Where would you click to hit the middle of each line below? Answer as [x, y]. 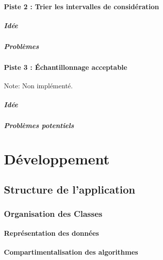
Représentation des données [51, 233]
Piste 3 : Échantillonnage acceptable [66, 67]
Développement [57, 158]
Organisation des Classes [53, 213]
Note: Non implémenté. [38, 85]
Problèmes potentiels [39, 125]
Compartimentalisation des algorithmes [71, 252]
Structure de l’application [70, 189]
